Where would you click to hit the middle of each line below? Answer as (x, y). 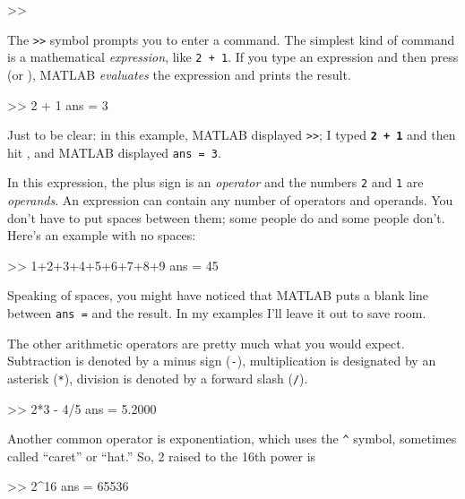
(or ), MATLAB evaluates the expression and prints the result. (179, 74)
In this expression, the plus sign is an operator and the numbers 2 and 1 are (215, 182)
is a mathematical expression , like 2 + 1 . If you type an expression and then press (233, 57)
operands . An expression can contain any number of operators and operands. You (230, 200)
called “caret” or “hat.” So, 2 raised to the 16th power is (162, 456)
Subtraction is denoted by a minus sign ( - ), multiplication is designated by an (222, 361)
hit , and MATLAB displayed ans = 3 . (114, 152)
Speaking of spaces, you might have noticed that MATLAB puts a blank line (218, 295)
